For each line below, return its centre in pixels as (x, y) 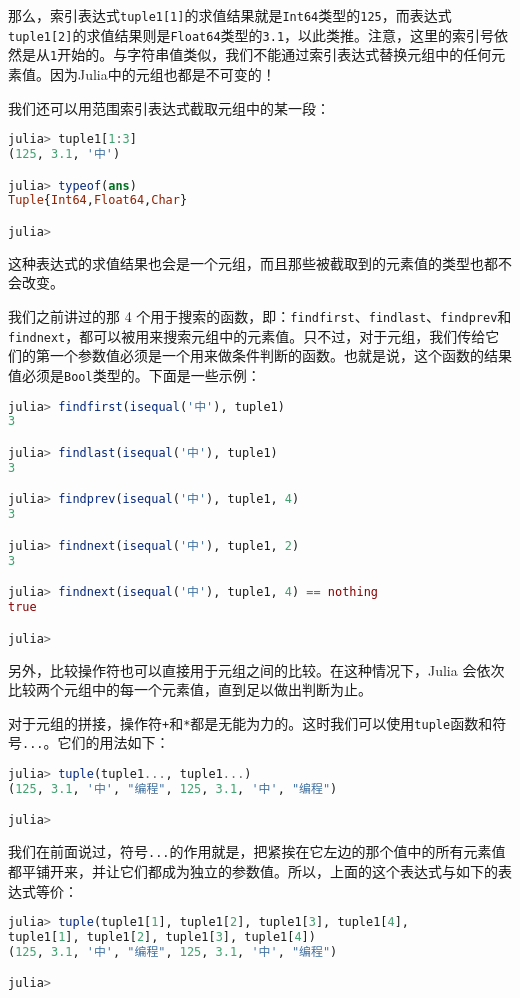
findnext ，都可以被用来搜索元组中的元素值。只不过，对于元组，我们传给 (247, 335)
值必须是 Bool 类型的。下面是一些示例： (134, 374)
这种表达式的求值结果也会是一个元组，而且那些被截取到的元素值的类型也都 (253, 262)
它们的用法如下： (113, 742)
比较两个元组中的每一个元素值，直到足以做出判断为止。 (190, 689)
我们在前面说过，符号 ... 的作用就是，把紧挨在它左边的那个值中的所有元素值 (257, 851)
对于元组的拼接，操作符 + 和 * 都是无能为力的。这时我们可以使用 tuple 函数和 (250, 722)
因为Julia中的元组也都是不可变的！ (162, 73)
